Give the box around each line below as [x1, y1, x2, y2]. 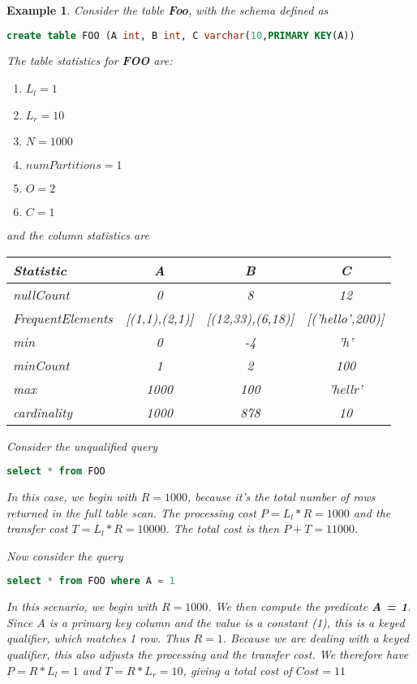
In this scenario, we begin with [6, 598, 157, 615]
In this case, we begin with [6, 488, 137, 505]
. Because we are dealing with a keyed [222, 630, 410, 647]
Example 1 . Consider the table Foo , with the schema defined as [6, 2, 329, 18]
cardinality [13, 402, 73, 422]
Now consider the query [6, 547, 123, 564]
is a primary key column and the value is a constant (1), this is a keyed [49, 613, 405, 630]
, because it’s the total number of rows [187, 488, 376, 505]
